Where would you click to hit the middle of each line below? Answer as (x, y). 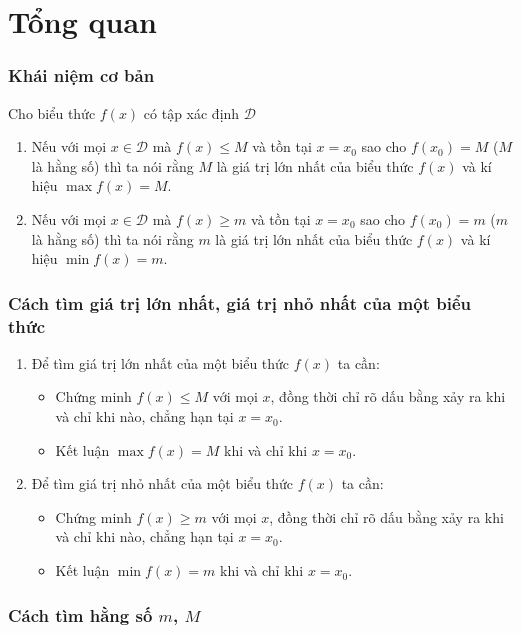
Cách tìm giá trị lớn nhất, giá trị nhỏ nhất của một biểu (239, 302)
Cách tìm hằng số (80, 614)
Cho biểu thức (52, 112)
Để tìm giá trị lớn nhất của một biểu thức (160, 362)
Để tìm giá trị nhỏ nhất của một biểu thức (162, 483)
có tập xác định (191, 112)
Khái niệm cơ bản (81, 75)
